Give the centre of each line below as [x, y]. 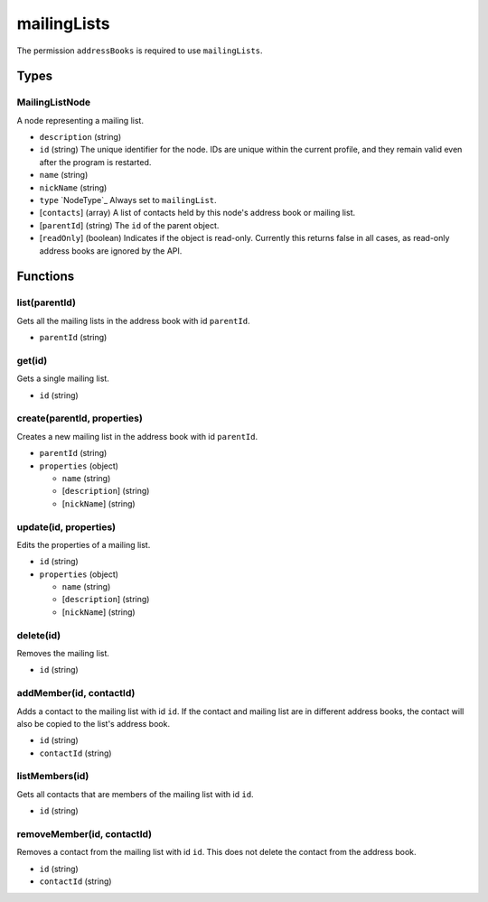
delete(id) [39, 635]
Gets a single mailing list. [63, 378]
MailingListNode [53, 102]
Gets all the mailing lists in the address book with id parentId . [133, 321]
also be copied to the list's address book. [94, 723]
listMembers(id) [53, 776]
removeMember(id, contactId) [84, 834]
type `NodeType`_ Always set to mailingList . [128, 200]
